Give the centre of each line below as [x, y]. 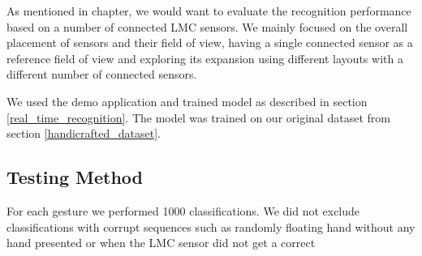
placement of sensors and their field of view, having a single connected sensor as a [210, 43]
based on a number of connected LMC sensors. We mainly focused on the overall [207, 26]
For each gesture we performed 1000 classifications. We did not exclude [183, 210]
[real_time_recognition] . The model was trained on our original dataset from [198, 117]
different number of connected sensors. [102, 74]
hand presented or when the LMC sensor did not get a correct [161, 243]
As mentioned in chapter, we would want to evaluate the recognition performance [209, 11]
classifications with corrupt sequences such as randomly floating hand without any [211, 226]
